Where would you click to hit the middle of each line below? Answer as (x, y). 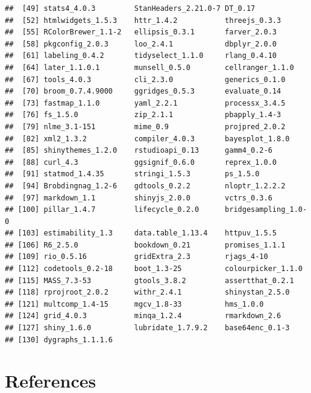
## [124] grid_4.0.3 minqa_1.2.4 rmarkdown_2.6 (143, 316)
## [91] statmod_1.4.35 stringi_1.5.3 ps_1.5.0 (132, 174)
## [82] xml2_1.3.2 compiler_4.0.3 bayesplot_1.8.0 (147, 139)
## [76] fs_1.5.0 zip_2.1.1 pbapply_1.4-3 (143, 115)
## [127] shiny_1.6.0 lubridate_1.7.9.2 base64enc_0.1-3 (147, 328)
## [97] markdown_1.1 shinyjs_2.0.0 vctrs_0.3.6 (139, 198)
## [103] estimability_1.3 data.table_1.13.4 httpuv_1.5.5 (141, 233)
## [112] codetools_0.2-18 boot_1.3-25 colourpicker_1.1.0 (154, 269)
